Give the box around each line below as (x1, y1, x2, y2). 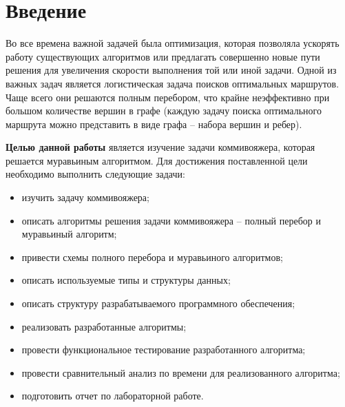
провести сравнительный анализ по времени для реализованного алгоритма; (21, 365, 340, 379)
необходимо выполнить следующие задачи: (6, 167, 185, 181)
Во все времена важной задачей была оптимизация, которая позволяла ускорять (6, 36, 339, 50)
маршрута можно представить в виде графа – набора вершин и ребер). (6, 116, 302, 131)
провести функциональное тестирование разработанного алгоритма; (21, 342, 306, 357)
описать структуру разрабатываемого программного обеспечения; (21, 296, 295, 311)
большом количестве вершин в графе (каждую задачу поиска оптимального (6, 103, 322, 118)
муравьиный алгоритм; (21, 227, 117, 241)
